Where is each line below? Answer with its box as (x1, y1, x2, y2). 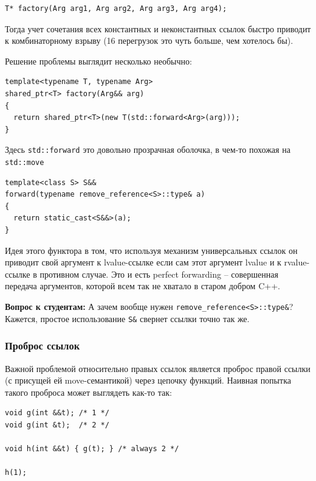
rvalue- (284, 256, 310, 269)
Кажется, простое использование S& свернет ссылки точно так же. (5, 312, 250, 325)
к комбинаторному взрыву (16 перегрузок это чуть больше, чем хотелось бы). (5, 34, 294, 47)
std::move (5, 158, 44, 167)
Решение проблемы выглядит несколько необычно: (5, 54, 192, 67)
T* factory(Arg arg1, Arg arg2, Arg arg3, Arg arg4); (5, 4, 227, 13)
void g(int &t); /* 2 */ (5, 420, 109, 429)
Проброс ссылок (5, 338, 80, 353)
